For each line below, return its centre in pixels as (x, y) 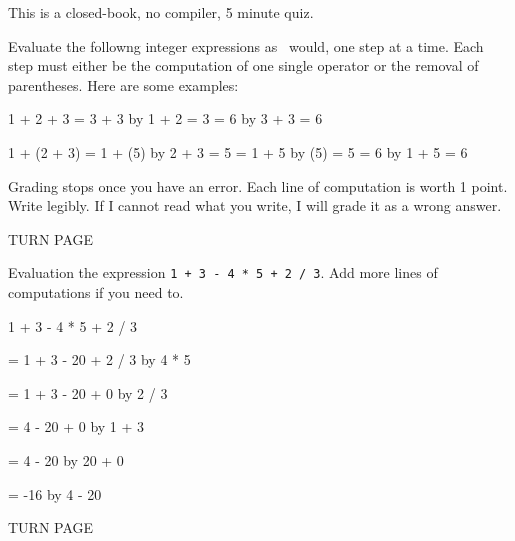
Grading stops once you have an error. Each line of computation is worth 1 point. (258, 185)
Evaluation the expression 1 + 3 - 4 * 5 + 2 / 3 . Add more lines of (223, 272)
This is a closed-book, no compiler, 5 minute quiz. (161, 12)
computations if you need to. (96, 292)
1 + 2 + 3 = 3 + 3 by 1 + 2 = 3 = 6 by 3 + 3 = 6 (165, 118)
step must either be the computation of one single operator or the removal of (243, 65)
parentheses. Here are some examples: (123, 84)
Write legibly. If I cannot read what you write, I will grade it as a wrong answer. (255, 205)
